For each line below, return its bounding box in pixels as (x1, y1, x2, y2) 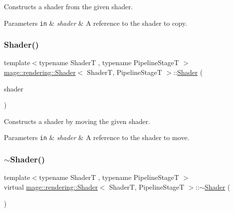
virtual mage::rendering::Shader (4, 181, 98, 192)
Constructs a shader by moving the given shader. (4, 116, 150, 126)
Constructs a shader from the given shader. (4, 1, 133, 11)
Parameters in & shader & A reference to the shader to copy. (4, 18, 187, 28)
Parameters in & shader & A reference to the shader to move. (4, 132, 190, 142)
